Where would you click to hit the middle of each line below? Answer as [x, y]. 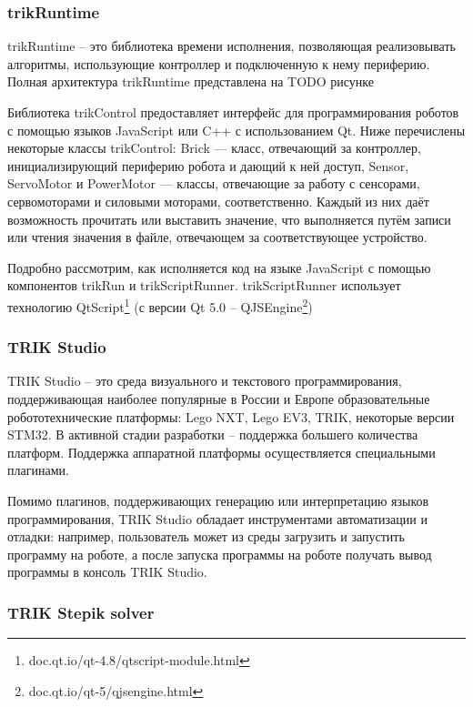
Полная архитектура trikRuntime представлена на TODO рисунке [191, 81]
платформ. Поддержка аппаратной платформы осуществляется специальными [221, 452]
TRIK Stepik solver [81, 612]
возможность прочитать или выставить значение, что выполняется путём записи [229, 219]
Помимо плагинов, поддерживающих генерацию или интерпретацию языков [218, 500]
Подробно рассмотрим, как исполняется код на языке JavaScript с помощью [219, 267]
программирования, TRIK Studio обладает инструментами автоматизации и [217, 518]
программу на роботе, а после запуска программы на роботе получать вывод [220, 554]
